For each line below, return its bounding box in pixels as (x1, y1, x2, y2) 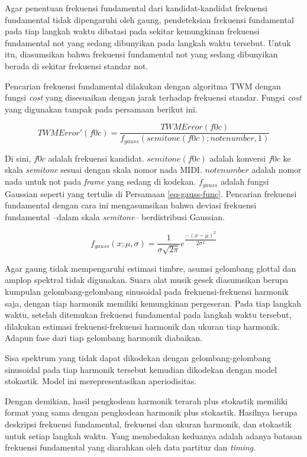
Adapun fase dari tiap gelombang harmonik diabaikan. (5, 332, 202, 344)
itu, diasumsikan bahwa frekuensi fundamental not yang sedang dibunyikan (5, 48, 278, 60)
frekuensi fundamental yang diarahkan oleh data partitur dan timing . (5, 441, 256, 453)
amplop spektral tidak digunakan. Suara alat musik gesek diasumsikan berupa (5, 273, 289, 286)
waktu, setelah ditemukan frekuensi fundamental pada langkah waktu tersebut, (5, 308, 292, 321)
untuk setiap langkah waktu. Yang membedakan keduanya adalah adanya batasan (5, 429, 302, 442)
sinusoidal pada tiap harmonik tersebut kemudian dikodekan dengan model (5, 363, 277, 375)
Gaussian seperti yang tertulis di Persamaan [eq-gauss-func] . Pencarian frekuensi (5, 187, 297, 199)
